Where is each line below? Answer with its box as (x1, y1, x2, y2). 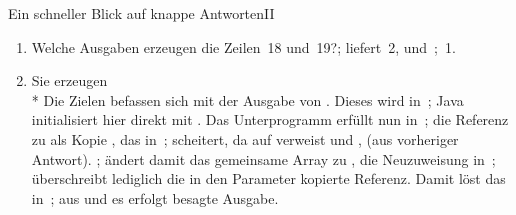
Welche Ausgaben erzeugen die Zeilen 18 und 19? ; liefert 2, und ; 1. (31, 36, 456, 57)
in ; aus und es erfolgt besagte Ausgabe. (31, 187, 279, 208)
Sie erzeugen (31, 70, 108, 91)
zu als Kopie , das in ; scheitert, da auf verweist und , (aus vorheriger (31, 128, 459, 149)
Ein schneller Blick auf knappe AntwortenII (8, 3, 275, 23)
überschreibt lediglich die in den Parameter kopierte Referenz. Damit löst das (31, 168, 506, 189)
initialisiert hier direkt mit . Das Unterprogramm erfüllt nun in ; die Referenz (31, 109, 509, 130)
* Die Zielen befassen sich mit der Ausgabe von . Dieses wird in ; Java (31, 89, 464, 110)
